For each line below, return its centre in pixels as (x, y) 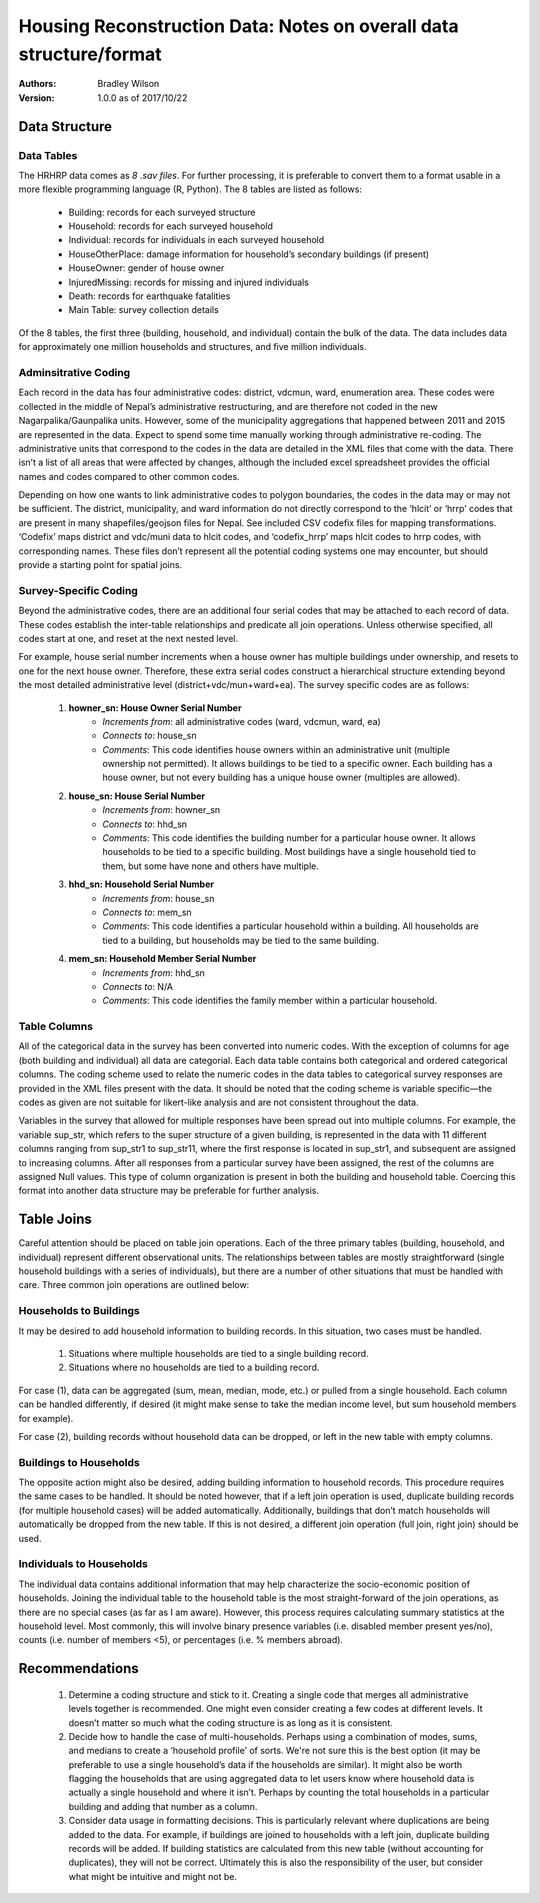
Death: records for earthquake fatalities (149, 296)
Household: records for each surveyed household (171, 226)
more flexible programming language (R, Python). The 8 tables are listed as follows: (190, 189)
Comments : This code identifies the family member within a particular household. (270, 1001)
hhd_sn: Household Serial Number (141, 884)
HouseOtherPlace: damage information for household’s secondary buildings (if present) (249, 254)
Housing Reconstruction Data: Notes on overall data (238, 26)
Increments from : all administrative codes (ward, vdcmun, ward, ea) (242, 721)
